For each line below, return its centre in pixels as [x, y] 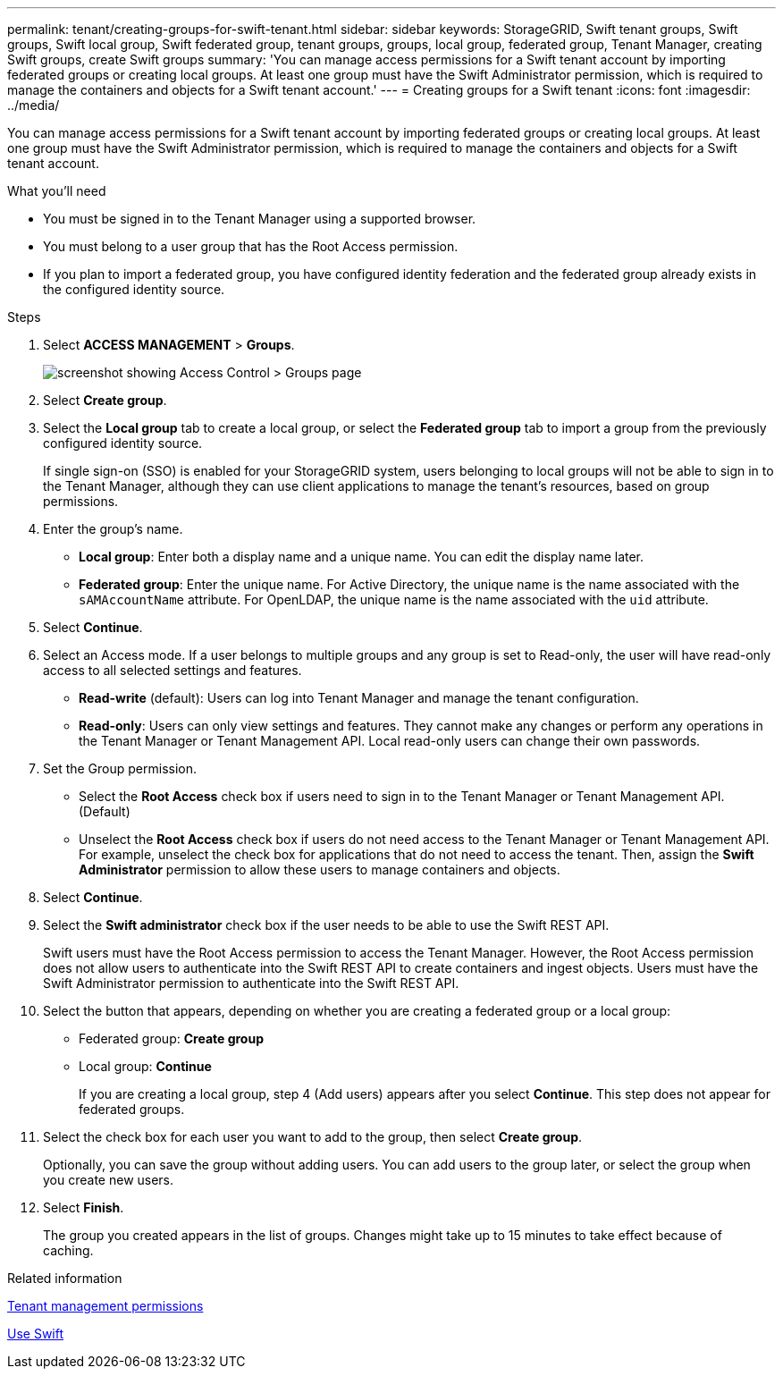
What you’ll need [57, 191]
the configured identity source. [134, 289]
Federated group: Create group [172, 1038]
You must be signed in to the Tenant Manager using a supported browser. [260, 219]
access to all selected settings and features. [173, 670]
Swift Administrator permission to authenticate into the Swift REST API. [251, 983]
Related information [65, 1278]
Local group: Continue [145, 1066]
